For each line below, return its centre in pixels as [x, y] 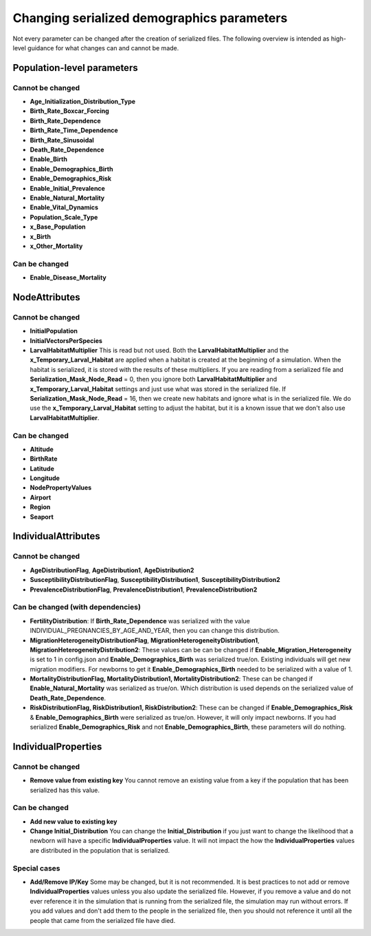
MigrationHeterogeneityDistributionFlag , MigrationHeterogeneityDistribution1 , [145, 640]
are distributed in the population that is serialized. [100, 850]
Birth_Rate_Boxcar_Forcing [69, 111]
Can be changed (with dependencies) [77, 607]
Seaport [42, 517]
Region [40, 507]
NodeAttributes [46, 297]
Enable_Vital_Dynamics [64, 207]
